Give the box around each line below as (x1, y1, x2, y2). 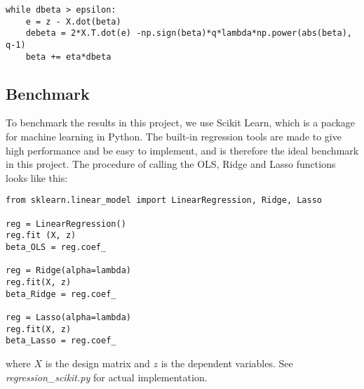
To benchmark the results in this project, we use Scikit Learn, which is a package (6, 115, 356, 130)
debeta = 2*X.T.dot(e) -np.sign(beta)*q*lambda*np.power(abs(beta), (25, 28, 352, 39)
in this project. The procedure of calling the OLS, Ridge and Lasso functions (6, 157, 336, 171)
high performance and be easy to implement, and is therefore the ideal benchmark (6, 143, 359, 157)
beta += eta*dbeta (25, 51, 112, 62)
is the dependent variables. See (161, 355, 293, 370)
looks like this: (6, 170, 68, 185)
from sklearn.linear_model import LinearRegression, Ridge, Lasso (6, 195, 323, 206)
